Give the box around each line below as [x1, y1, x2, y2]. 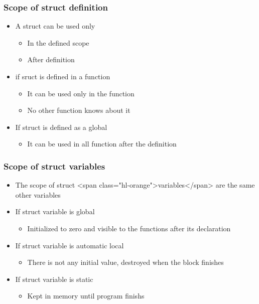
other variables [15, 189, 61, 200]
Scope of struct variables [4, 160, 105, 172]
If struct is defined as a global [15, 121, 107, 132]
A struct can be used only [15, 21, 95, 31]
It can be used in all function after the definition [27, 138, 177, 149]
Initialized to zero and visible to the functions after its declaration [27, 223, 231, 233]
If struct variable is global [15, 206, 95, 217]
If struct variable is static [15, 273, 93, 284]
